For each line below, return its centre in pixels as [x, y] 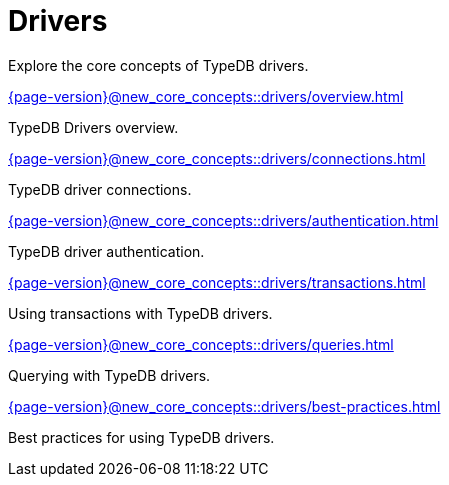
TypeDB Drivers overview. [93, 127]
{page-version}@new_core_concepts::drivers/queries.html [201, 344]
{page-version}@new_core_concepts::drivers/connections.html [217, 158]
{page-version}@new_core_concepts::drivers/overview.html [206, 96]
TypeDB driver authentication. [106, 251]
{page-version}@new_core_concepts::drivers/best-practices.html [224, 406]
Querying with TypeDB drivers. [109, 375]
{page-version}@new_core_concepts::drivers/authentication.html [223, 220]
